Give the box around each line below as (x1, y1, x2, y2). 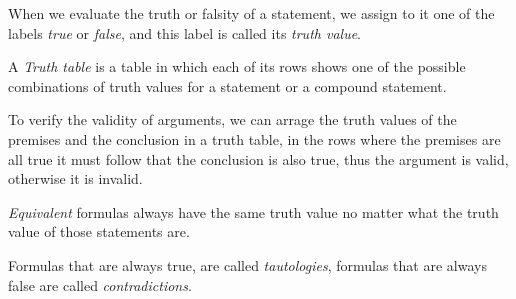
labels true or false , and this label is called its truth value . (8, 22, 361, 43)
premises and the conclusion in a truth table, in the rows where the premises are (8, 128, 501, 149)
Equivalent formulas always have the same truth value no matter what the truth (8, 201, 499, 222)
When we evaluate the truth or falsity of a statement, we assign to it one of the (8, 3, 495, 23)
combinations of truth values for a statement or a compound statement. (8, 75, 447, 96)
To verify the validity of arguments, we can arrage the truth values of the (8, 109, 457, 130)
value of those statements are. (8, 221, 190, 242)
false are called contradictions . (8, 274, 192, 295)
